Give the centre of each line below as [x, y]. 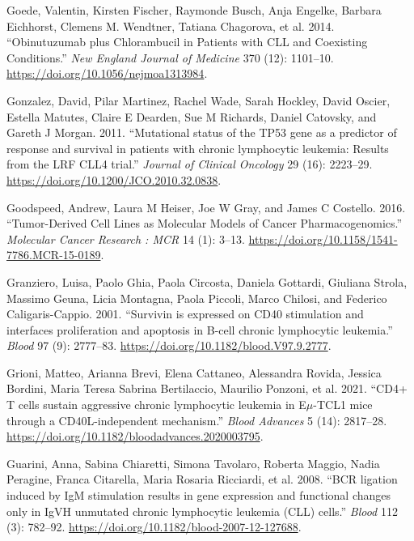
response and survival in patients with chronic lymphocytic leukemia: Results [198, 148]
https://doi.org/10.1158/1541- [323, 239]
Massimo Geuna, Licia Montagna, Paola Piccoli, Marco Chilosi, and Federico [197, 298]
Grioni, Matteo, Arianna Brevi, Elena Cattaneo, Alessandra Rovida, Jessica [194, 372]
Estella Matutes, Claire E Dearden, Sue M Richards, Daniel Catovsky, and [192, 116]
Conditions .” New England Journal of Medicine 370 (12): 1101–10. [170, 57]
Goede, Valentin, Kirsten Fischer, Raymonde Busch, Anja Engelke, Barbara [194, 10]
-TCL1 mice [343, 405]
